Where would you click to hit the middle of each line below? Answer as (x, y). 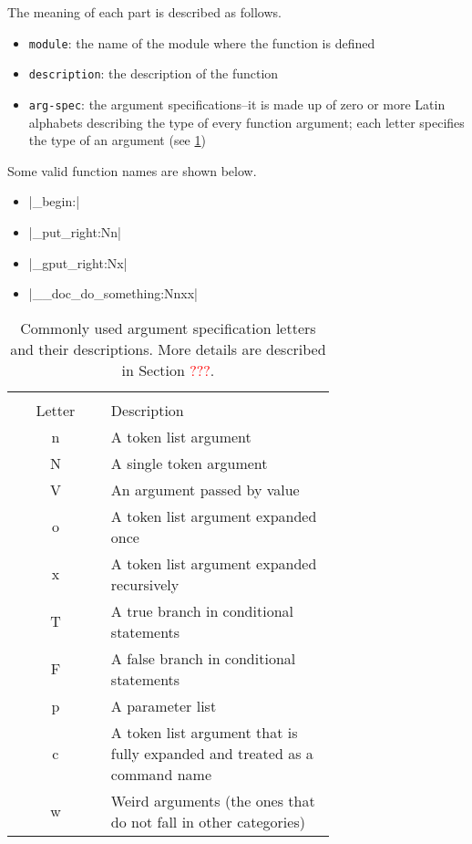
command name (161, 774)
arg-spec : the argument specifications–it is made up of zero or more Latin (237, 104)
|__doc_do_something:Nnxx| (113, 293)
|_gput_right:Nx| (78, 262)
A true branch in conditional (202, 610)
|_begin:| (54, 201)
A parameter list (164, 705)
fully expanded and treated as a (212, 753)
